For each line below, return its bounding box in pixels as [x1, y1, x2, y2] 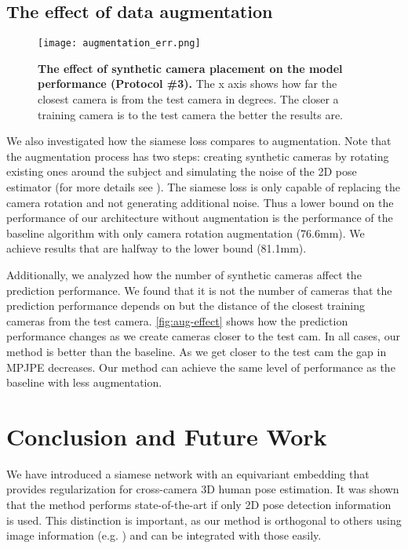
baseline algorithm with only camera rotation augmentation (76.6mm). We [6, 224, 365, 241]
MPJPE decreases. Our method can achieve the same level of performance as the [6, 358, 395, 375]
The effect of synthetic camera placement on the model [38, 60, 343, 76]
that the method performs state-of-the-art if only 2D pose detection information [6, 496, 392, 513]
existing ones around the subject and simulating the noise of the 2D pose [6, 163, 357, 180]
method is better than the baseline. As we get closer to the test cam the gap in [6, 343, 387, 359]
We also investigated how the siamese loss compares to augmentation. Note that [6, 133, 392, 149]
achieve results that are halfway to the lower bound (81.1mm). [6, 240, 307, 256]
